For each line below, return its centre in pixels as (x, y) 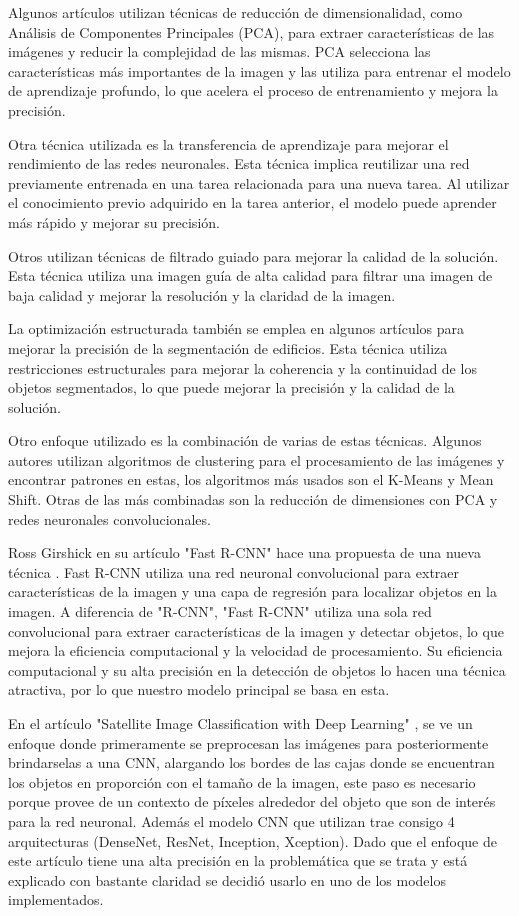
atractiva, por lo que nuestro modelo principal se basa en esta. (199, 689)
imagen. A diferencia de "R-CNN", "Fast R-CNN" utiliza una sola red (220, 611)
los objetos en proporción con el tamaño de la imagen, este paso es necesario (242, 781)
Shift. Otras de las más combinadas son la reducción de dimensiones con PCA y (253, 499)
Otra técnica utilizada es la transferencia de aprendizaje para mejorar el (228, 143)
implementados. (56, 899)
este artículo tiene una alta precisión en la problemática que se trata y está (238, 860)
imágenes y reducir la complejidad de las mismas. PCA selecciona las (219, 51)
